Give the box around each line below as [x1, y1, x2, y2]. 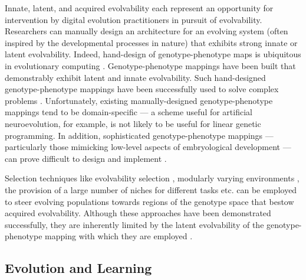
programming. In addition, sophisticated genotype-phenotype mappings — [5, 129, 274, 141]
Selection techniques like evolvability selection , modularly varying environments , [5, 172, 300, 184]
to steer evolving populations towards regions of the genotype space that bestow [5, 195, 294, 207]
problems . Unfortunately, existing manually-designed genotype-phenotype [5, 94, 273, 106]
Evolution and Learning [5, 259, 152, 277]
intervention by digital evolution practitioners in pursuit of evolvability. [5, 13, 262, 25]
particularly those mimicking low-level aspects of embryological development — [5, 141, 291, 153]
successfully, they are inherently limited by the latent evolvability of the [5, 218, 264, 230]
